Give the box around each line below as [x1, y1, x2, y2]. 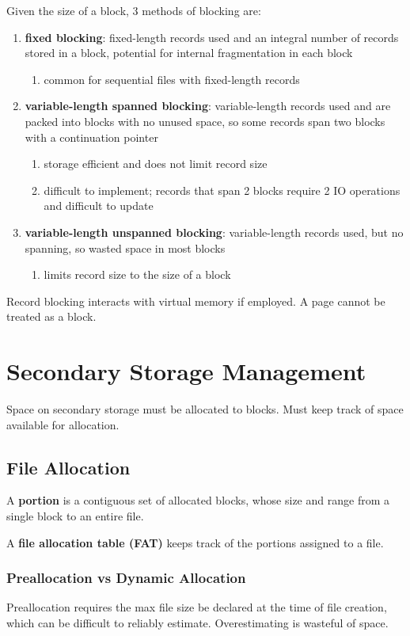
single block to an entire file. [6, 508, 144, 524]
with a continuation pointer [25, 128, 158, 145]
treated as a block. [6, 308, 97, 325]
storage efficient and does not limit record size [44, 155, 268, 172]
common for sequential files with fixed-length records [44, 70, 300, 87]
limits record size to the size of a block [44, 266, 231, 283]
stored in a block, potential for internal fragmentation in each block [25, 44, 353, 61]
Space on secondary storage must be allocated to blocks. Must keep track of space [6, 401, 404, 417]
